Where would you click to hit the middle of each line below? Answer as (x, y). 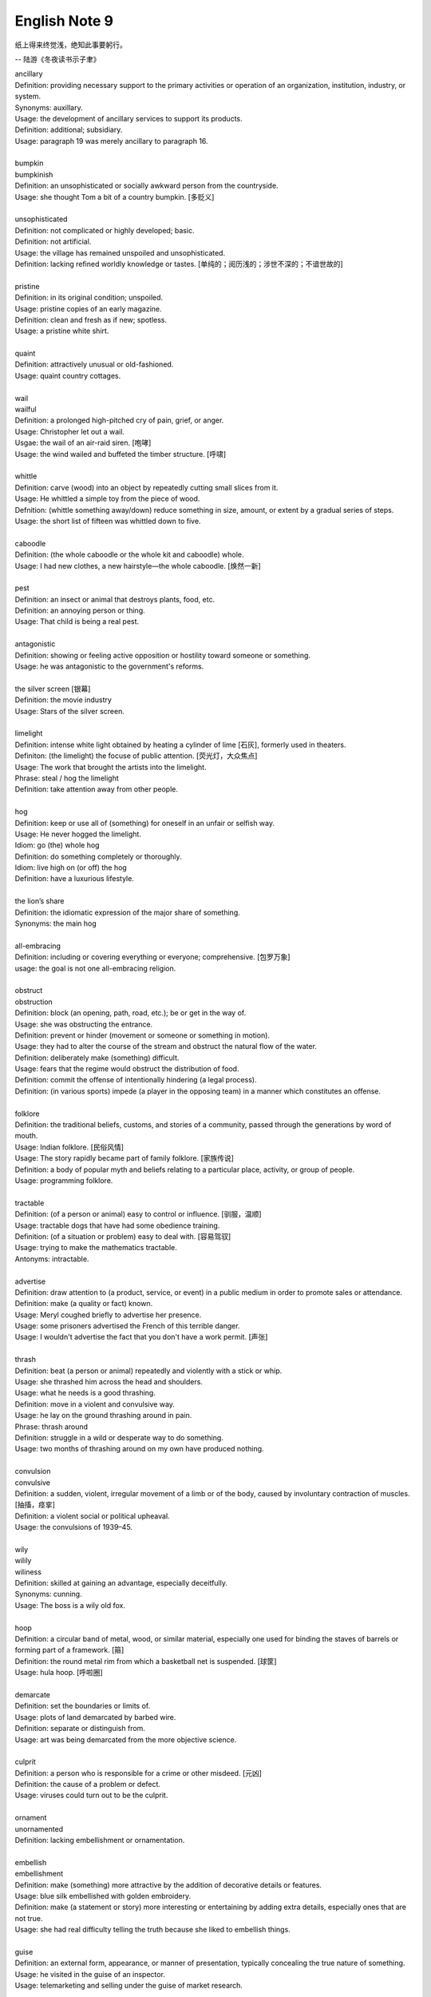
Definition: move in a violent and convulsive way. (95, 1404)
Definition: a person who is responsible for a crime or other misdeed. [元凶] (138, 1773)
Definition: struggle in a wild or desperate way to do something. (119, 1437)
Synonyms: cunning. (49, 1594)
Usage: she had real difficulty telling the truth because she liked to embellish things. (152, 1930)
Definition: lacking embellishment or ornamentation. (100, 1840)
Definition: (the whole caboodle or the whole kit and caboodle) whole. (129, 554)
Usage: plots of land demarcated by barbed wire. (95, 1717)
